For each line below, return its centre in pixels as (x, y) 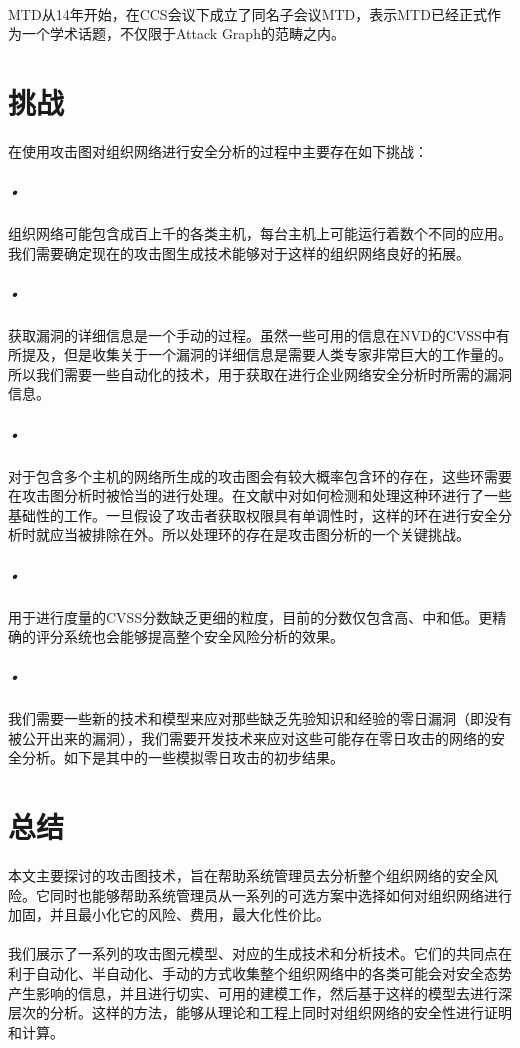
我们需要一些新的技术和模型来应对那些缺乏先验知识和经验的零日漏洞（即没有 (260, 718)
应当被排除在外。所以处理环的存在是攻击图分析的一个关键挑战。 (259, 534)
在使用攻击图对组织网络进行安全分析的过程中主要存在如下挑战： (218, 150)
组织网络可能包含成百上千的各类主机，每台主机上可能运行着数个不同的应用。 (260, 232)
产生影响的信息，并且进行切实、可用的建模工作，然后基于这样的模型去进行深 (260, 992)
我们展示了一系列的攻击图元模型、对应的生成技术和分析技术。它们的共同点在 (260, 953)
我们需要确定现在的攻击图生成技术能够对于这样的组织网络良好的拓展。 (239, 252)
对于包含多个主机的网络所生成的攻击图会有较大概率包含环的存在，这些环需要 (260, 475)
